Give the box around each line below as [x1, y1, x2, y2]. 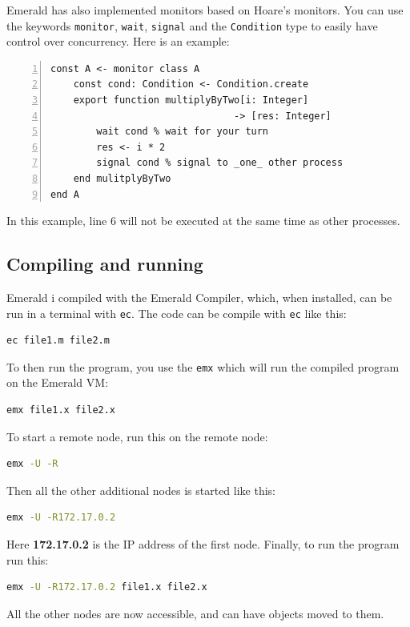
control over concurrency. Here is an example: [6, 33, 230, 50]
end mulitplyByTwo [73, 173, 171, 184]
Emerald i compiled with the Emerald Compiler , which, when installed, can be [6, 288, 392, 305]
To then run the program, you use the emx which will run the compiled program [6, 358, 400, 375]
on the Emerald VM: [6, 374, 109, 391]
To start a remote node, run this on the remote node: [6, 428, 268, 444]
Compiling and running [6, 251, 203, 276]
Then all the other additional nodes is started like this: [6, 481, 276, 498]
